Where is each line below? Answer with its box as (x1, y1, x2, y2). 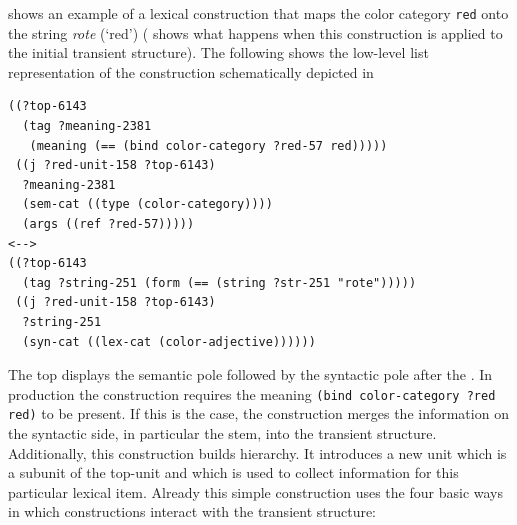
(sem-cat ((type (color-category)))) (22, 197, 273, 212)
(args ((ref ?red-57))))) (22, 217, 195, 231)
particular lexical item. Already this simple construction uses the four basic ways (8, 481, 503, 502)
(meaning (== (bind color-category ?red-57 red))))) (29, 138, 388, 153)
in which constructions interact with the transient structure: (8, 501, 377, 522)
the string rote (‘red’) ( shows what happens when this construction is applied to (8, 22, 503, 43)
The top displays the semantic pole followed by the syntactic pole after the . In (8, 364, 493, 385)
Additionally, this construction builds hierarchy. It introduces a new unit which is (8, 442, 507, 463)
